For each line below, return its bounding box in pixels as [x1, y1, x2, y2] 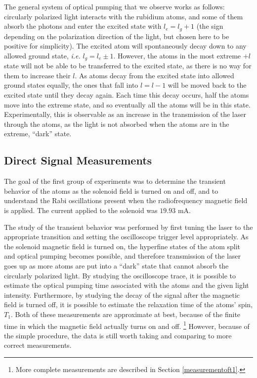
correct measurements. [4, 340, 72, 350]
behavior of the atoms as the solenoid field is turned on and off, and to [4, 185, 218, 196]
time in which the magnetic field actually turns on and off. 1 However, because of [4, 319, 250, 331]
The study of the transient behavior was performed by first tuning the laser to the [4, 221, 253, 232]
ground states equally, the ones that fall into [4, 80, 138, 90]
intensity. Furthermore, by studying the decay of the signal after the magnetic [4, 289, 240, 300]
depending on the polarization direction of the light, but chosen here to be [4, 31, 229, 41]
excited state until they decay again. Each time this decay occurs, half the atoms [4, 90, 249, 100]
